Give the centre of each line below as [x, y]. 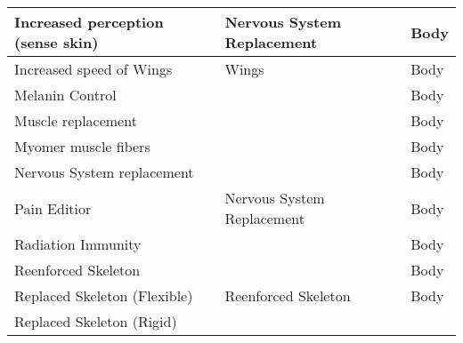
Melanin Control [65, 95]
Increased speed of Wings [93, 69]
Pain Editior [53, 208]
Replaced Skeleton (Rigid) [96, 321]
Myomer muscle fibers [82, 146]
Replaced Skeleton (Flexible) [104, 295]
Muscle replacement [76, 120]
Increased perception [89, 22]
